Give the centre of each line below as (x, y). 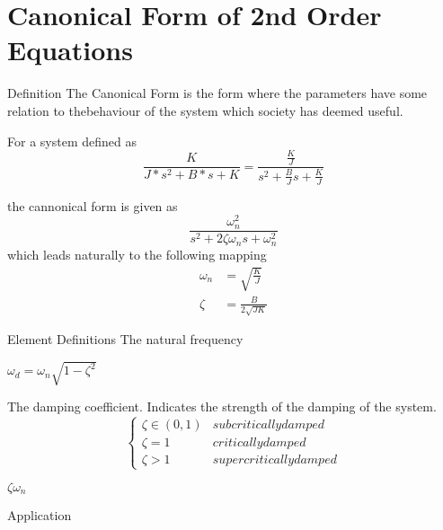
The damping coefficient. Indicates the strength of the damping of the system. (222, 406)
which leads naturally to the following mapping (137, 254)
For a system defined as (72, 141)
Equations (70, 50)
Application (40, 515)
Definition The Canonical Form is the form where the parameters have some (217, 93)
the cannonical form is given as (93, 205)
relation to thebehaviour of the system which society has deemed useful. (205, 110)
